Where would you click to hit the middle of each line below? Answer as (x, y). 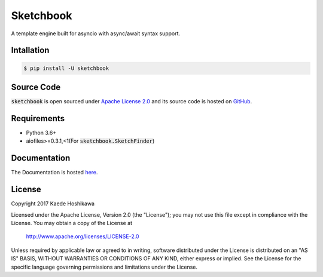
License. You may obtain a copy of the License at (72, 223)
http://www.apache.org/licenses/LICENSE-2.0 (83, 236)
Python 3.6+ (41, 133)
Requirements (38, 119)
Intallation (30, 50)
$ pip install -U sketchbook (66, 68)
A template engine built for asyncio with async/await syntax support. (96, 33)
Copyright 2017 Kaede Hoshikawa (53, 204)
